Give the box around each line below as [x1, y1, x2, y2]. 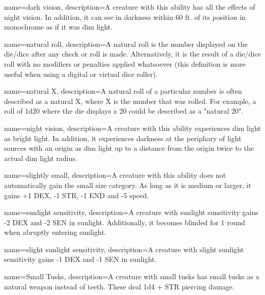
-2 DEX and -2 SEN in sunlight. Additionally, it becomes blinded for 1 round [4, 217, 246, 227]
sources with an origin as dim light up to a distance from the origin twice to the [4, 143, 254, 153]
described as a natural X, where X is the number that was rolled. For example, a [4, 95, 256, 106]
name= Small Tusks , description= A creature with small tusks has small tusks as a [4, 271, 259, 282]
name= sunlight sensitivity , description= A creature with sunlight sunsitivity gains [4, 207, 258, 218]
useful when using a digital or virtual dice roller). [4, 68, 158, 79]
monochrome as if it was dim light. [4, 21, 113, 32]
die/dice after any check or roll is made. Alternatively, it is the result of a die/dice [4, 48, 261, 59]
